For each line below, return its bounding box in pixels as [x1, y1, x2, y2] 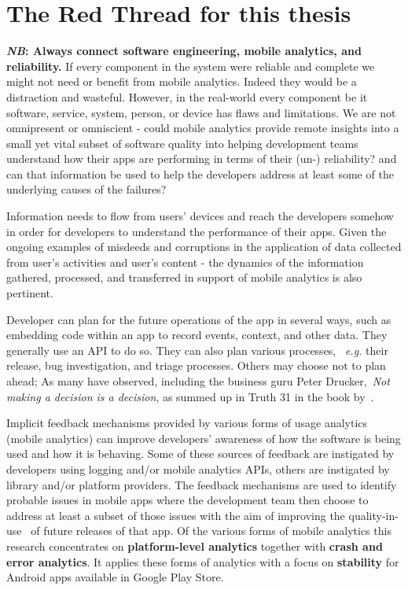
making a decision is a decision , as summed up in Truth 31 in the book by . [6, 388, 374, 404]
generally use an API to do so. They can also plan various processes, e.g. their [6, 341, 388, 358]
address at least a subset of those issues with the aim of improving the [6, 507, 345, 523]
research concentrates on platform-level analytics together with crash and [6, 537, 383, 554]
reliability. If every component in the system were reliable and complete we [6, 57, 375, 74]
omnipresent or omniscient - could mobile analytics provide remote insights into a [6, 120, 399, 136]
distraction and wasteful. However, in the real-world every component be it [6, 88, 368, 105]
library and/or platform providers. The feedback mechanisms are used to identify [6, 476, 397, 492]
